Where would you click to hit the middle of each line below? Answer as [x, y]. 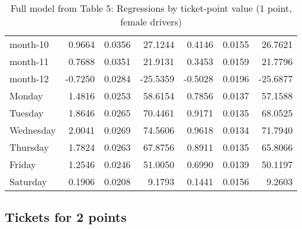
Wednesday [33, 130]
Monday [26, 96]
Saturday [28, 181]
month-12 [29, 78]
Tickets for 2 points [66, 217]
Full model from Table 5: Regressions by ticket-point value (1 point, [151, 8]
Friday [23, 164]
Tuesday [27, 113]
